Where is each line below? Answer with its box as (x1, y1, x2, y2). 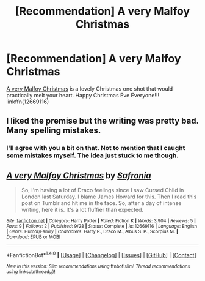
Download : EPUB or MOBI (6, 234, 61, 240)
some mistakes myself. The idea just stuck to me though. (6, 151, 179, 160)
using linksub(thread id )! (6, 268, 56, 276)
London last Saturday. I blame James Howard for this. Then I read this (21, 193, 197, 200)
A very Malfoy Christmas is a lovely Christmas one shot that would (6, 84, 173, 92)
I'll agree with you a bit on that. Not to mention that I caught (6, 144, 185, 152)
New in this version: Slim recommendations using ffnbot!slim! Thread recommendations (6, 263, 190, 269)
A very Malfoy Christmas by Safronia (6, 170, 151, 181)
